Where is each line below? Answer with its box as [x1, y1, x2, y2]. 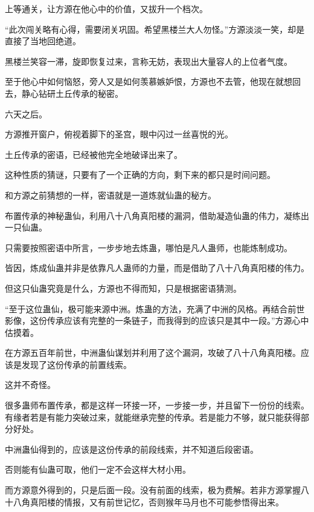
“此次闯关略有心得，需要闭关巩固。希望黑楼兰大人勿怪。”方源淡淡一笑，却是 [5, 22, 305, 35]
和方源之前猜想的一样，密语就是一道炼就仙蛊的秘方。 [5, 188, 216, 201]
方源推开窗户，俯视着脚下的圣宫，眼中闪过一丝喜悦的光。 [5, 128, 233, 140]
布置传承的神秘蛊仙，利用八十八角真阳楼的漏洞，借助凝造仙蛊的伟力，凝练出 [5, 209, 309, 222]
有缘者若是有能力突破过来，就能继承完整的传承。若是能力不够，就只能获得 [5, 410, 301, 423]
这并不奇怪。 [5, 378, 56, 391]
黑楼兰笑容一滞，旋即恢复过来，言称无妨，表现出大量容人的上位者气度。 [5, 54, 292, 67]
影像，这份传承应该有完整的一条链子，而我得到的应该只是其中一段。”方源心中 [5, 314, 309, 327]
